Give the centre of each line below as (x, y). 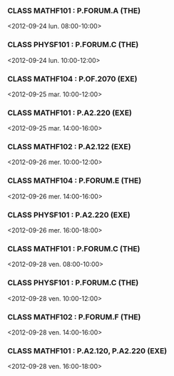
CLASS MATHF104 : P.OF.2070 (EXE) (72, 78)
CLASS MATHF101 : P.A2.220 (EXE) (70, 113)
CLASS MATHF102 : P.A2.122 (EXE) (69, 147)
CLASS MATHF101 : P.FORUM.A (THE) (74, 11)
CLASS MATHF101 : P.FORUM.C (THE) (74, 249)
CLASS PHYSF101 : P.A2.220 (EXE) (69, 215)
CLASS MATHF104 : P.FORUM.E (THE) (75, 181)
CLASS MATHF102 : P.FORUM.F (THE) (74, 317)
